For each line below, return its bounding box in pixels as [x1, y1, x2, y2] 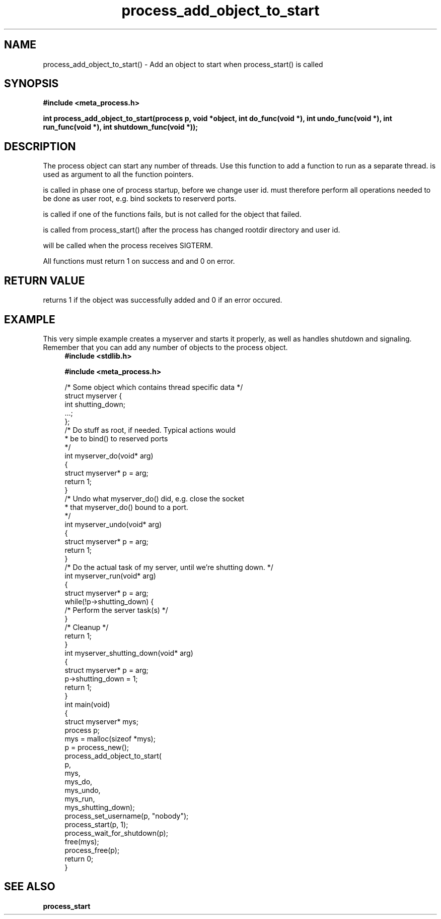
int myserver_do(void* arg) [64, 451, 154, 460]
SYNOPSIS [4, 77, 59, 90]
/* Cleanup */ [64, 622, 109, 631]
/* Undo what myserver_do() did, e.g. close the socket [64, 494, 244, 503]
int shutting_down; [64, 399, 125, 409]
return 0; [64, 854, 94, 863]
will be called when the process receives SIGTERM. [43, 241, 213, 250]
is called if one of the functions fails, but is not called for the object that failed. [43, 210, 302, 219]
